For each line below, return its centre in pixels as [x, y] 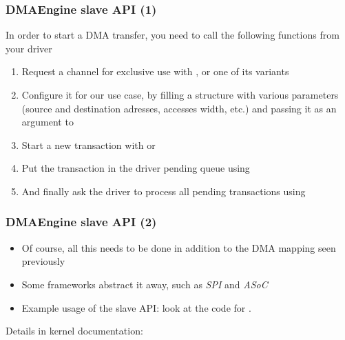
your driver [29, 48]
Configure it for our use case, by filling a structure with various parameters [180, 94]
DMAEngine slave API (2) [81, 222]
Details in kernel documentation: [74, 331]
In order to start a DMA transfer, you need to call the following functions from [172, 35]
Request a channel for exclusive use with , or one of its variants [155, 71]
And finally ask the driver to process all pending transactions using [164, 191]
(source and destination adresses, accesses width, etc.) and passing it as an [179, 108]
